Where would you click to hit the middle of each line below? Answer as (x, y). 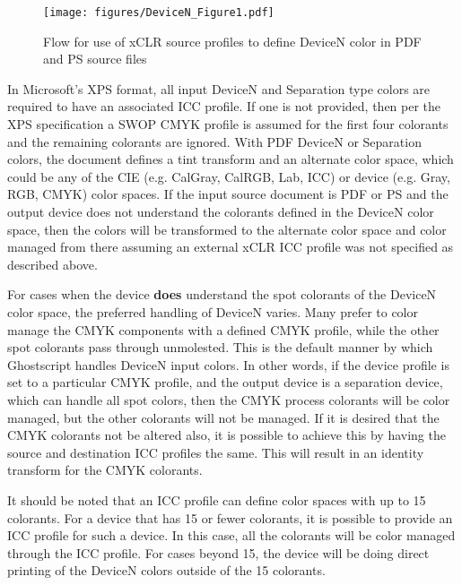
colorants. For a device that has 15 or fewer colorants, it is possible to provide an (230, 517)
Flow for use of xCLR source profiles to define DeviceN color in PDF (232, 41)
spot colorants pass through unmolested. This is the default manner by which (220, 347)
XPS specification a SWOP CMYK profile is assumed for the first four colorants (228, 124)
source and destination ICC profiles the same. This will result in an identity (216, 452)
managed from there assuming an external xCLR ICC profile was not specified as (231, 247)
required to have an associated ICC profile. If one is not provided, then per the (224, 106)
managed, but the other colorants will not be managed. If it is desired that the (223, 417)
